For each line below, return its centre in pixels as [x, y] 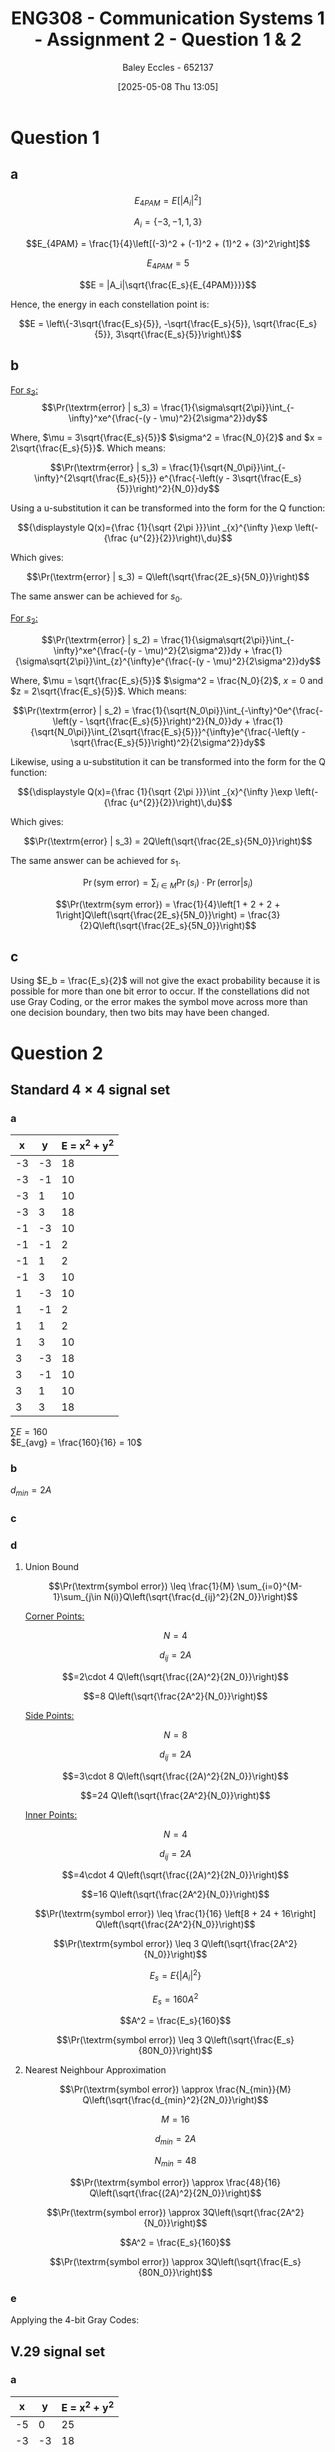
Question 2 [57, 1053]
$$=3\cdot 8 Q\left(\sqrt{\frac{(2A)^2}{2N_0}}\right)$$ [175, 1776]
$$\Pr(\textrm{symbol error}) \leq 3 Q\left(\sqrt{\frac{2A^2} [175, 1944]
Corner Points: [54, 1616]
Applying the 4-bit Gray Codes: [75, 2320]
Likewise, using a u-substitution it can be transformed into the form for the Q [168, 761]
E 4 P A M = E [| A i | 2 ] [168, 200]
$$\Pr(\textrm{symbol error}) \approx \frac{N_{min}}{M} [175, 2089]
